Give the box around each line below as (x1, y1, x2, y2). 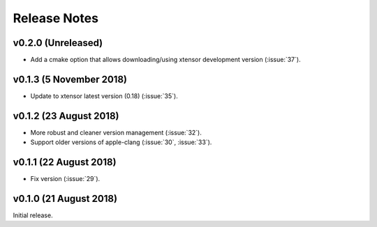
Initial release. (13, 211, 53, 219)
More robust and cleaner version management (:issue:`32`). (30, 128, 202, 136)
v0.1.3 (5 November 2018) (13, 73, 128, 85)
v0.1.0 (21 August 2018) (13, 192, 118, 205)
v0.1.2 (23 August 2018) (13, 110, 119, 122)
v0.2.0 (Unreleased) (13, 37, 103, 49)
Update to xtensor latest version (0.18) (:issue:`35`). (30, 91, 178, 100)
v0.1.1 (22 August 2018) (13, 157, 117, 169)
